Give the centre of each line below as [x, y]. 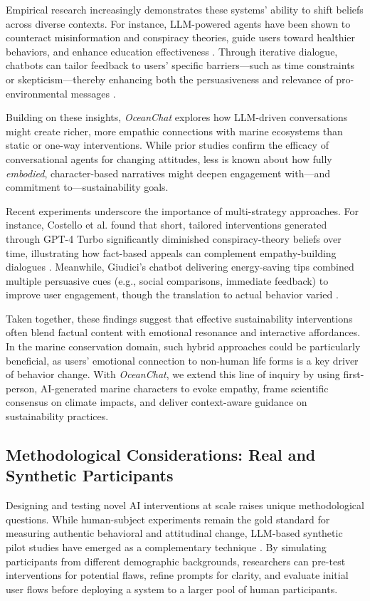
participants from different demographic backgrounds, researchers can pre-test [176, 561]
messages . [93, 93]
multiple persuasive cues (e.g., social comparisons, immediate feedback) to [167, 280]
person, [22, 388]
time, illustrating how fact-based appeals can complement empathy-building [171, 252]
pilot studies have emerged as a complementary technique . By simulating [166, 547]
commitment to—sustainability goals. [87, 187]
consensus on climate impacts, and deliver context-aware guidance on [157, 402]
